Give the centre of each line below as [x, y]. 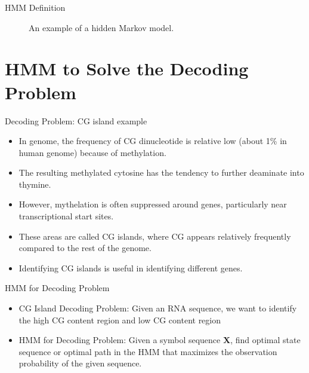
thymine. [35, 184]
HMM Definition [35, 7]
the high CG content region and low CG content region [120, 320]
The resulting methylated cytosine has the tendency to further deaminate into [161, 172]
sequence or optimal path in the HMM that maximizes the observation [148, 351]
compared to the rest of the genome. [85, 248]
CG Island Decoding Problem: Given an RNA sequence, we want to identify [158, 308]
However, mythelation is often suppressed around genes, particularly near [153, 204]
